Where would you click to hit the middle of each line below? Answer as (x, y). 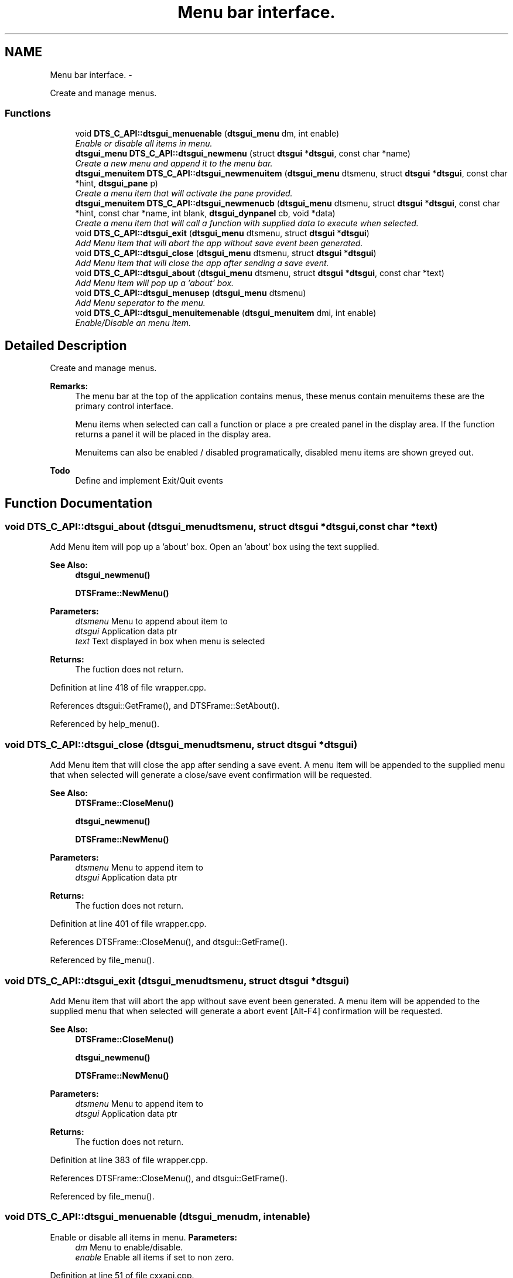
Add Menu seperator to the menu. (140, 303)
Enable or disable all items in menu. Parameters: (143, 1237)
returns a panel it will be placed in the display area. (173, 434)
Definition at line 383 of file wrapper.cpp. (129, 1160)
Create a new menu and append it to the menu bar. (174, 164)
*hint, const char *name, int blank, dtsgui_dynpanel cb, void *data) (205, 213)
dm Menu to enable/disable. (129, 1247)
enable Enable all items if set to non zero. (155, 1257)
